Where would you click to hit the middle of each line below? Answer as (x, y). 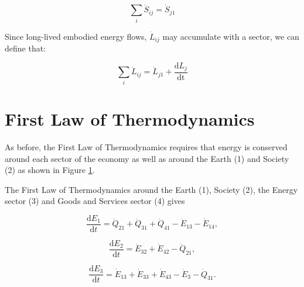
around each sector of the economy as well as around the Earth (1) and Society (147, 158)
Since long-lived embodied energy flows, (76, 36)
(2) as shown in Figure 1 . (50, 170)
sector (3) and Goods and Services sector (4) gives (95, 201)
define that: (25, 48)
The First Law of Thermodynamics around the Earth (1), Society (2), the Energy (151, 189)
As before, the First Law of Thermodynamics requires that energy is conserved (146, 146)
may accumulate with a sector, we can (231, 36)
